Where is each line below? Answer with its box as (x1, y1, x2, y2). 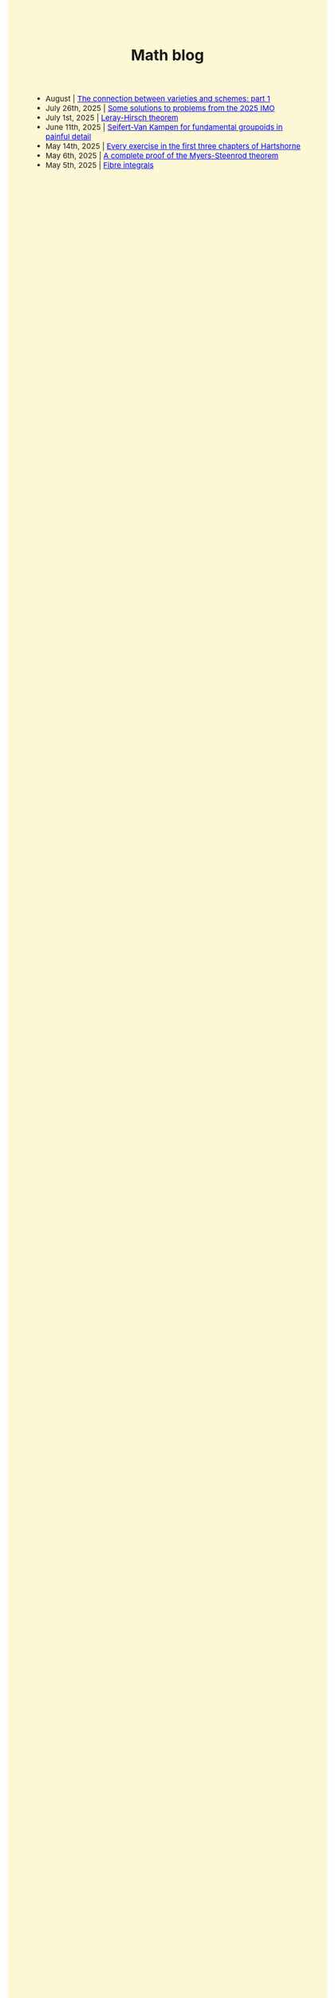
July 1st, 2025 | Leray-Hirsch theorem (45, 113, 179, 123)
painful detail (45, 132, 92, 141)
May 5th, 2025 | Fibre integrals (45, 160, 155, 170)
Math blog (130, 46, 205, 64)
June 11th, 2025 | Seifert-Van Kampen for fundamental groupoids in (45, 122, 283, 132)
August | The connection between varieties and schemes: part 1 (45, 94, 270, 104)
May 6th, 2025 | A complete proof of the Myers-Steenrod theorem (45, 150, 279, 161)
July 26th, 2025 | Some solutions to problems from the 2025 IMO (45, 103, 275, 113)
